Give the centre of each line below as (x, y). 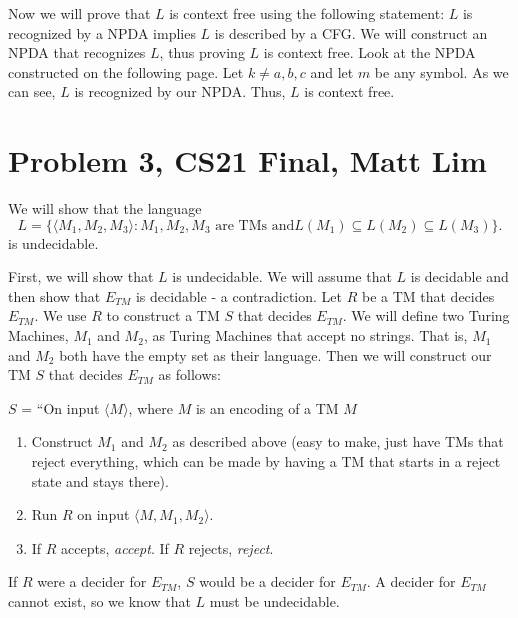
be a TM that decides (428, 295)
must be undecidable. (274, 601)
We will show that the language (105, 208)
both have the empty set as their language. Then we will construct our (275, 354)
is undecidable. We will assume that (282, 276)
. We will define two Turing (426, 315)
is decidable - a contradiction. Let (238, 295)
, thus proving (202, 52)
